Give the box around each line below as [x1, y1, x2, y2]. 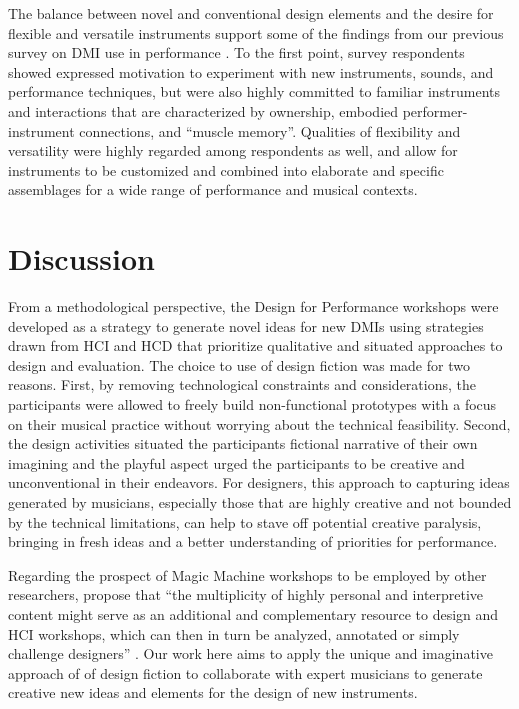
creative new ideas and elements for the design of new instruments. [8, 682, 418, 703]
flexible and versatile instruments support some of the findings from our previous [8, 22, 504, 43]
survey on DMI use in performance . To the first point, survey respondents [8, 42, 465, 63]
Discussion [8, 238, 155, 279]
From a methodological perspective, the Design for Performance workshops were [8, 296, 499, 317]
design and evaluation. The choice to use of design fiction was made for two [8, 354, 470, 375]
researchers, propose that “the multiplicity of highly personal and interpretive [8, 584, 484, 605]
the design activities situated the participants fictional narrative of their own [8, 433, 478, 454]
